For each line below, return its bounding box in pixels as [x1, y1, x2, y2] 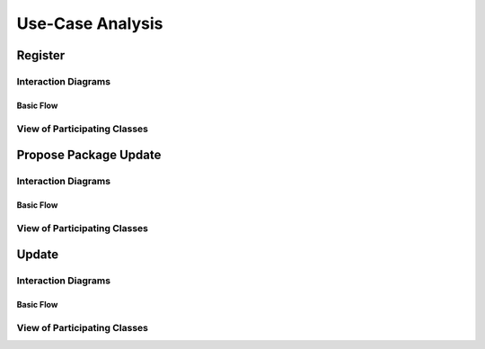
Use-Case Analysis [16, 13, 163, 33]
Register [16, 48, 66, 63]
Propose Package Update [16, 148, 162, 163]
